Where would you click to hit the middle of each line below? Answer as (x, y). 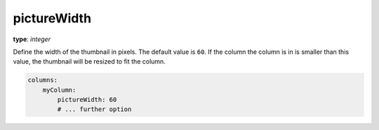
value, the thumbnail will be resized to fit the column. (89, 62)
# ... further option (94, 109)
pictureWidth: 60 (87, 100)
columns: (43, 80)
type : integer (32, 39)
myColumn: (59, 90)
